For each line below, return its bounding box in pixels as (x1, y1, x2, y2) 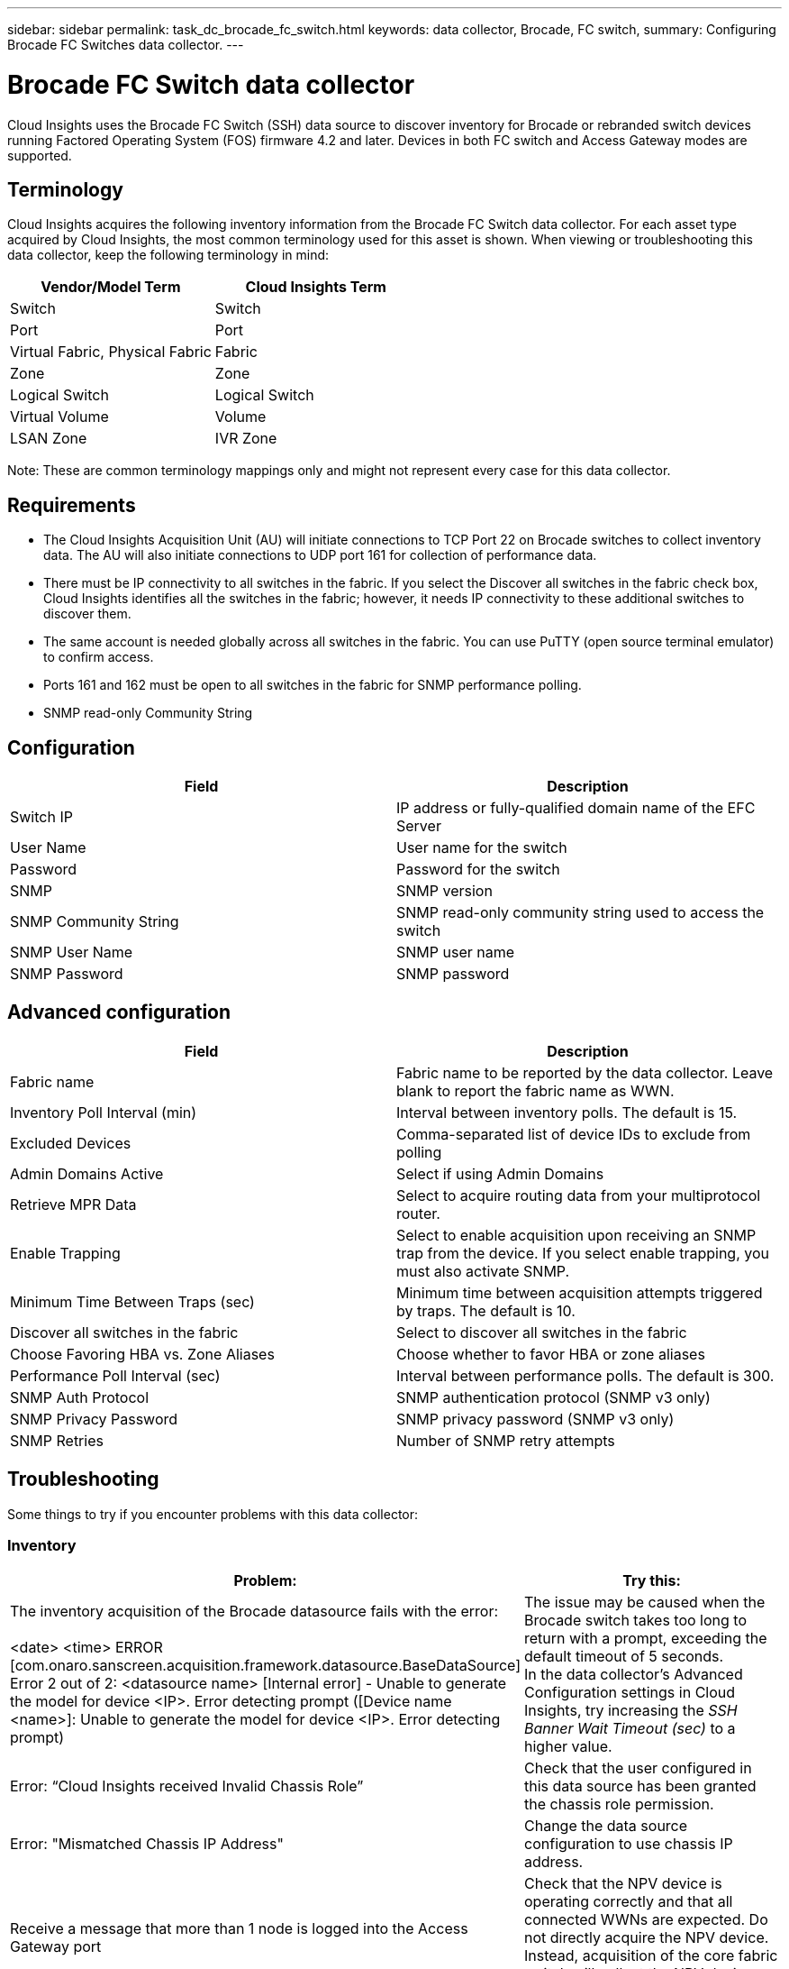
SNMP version (396, 882, 493, 901)
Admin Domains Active (10, 1164, 164, 1183)
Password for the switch (396, 860, 560, 879)
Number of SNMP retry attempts (396, 1431, 615, 1450)
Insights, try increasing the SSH (524, 1701, 738, 1720)
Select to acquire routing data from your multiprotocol (396, 1186, 761, 1204)
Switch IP (10, 808, 73, 827)
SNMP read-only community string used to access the (396, 903, 765, 922)
